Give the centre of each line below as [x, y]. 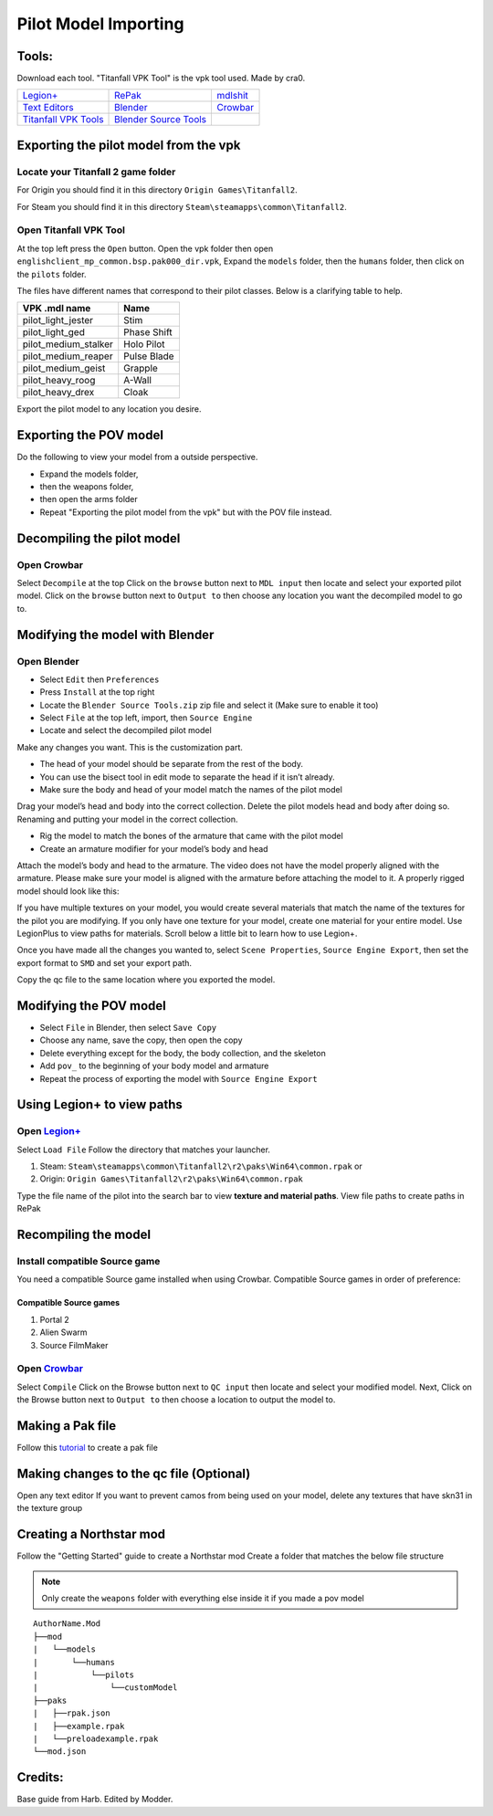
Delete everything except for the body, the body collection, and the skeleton [183, 1053]
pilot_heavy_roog [59, 381]
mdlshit [232, 96]
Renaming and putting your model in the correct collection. [127, 819]
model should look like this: [68, 891]
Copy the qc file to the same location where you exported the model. [146, 980]
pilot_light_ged [54, 332]
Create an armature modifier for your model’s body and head [154, 848]
